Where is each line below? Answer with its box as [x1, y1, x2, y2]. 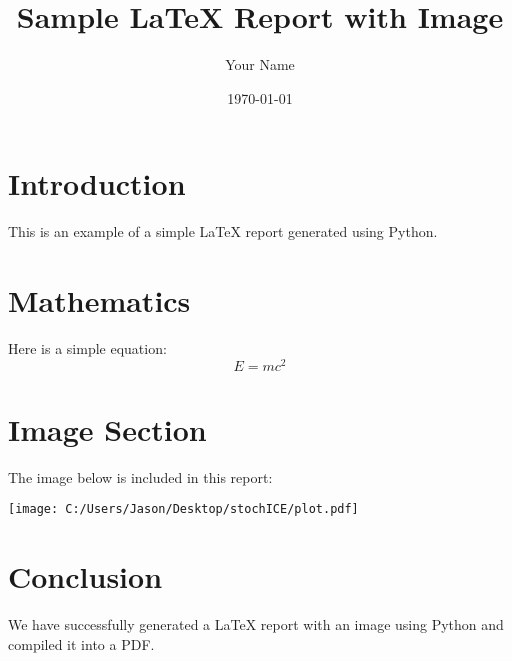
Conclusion [8, 556, 163, 597]
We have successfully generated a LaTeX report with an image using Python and [8, 614, 504, 635]
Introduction [8, 163, 186, 204]
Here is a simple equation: [8, 337, 167, 358]
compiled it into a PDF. [8, 633, 155, 654]
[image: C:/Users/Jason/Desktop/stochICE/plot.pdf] [8, 502, 359, 517]
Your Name [225, 54, 295, 75]
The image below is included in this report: [8, 466, 273, 487]
